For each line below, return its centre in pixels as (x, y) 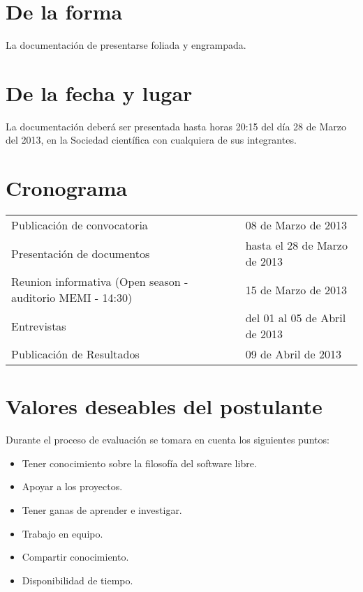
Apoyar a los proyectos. (72, 486)
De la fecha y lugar (99, 92)
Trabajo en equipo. (62, 533)
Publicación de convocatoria (80, 225)
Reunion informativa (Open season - (100, 282)
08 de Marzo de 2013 (296, 225)
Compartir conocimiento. (75, 557)
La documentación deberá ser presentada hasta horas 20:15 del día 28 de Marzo (176, 126)
